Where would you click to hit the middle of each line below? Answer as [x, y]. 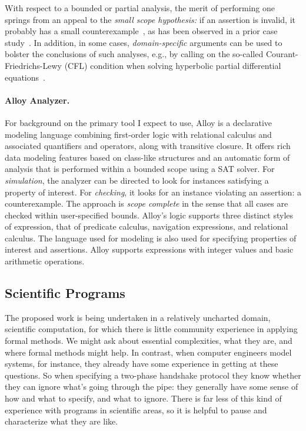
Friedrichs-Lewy [33, 65]
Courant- [282, 54]
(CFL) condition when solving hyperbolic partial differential [173, 65]
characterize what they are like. [61, 421]
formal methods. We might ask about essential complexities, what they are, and [149, 341]
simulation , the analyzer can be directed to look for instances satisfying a [137, 180]
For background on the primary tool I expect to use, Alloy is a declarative [138, 122]
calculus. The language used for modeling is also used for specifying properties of [151, 238]
